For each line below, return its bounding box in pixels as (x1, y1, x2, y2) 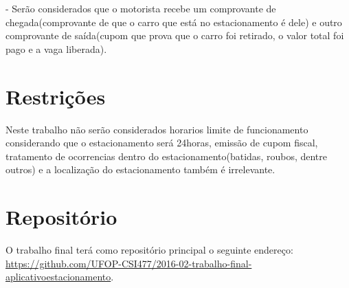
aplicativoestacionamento (5, 269, 111, 284)
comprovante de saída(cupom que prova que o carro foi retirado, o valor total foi (5, 28, 344, 43)
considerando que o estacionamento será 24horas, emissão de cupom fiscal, (5, 135, 318, 150)
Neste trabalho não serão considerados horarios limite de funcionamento (5, 122, 308, 136)
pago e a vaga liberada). (5, 41, 107, 56)
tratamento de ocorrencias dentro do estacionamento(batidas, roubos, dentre (5, 148, 327, 163)
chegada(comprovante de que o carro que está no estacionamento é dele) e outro (5, 14, 342, 29)
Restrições (5, 82, 106, 110)
